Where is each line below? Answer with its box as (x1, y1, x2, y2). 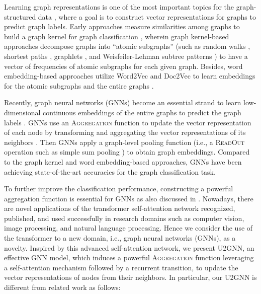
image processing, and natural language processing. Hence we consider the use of (4, 223, 253, 233)
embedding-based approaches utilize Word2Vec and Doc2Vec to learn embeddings (4, 70, 255, 81)
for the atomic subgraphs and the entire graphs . (4, 80, 154, 91)
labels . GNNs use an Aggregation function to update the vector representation (4, 117, 251, 127)
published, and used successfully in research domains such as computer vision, (4, 212, 244, 223)
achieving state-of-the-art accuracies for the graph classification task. (4, 166, 216, 177)
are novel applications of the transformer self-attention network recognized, (4, 203, 235, 213)
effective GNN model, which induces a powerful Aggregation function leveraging (4, 252, 254, 263)
